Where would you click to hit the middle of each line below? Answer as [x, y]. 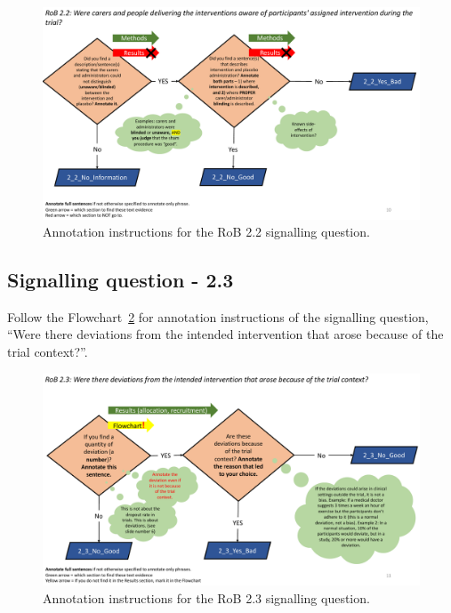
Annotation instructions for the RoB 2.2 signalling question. [206, 232]
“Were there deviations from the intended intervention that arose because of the [225, 334]
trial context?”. [48, 352]
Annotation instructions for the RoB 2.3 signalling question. [206, 597]
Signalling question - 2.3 [121, 280]
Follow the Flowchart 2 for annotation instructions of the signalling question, [218, 316]
